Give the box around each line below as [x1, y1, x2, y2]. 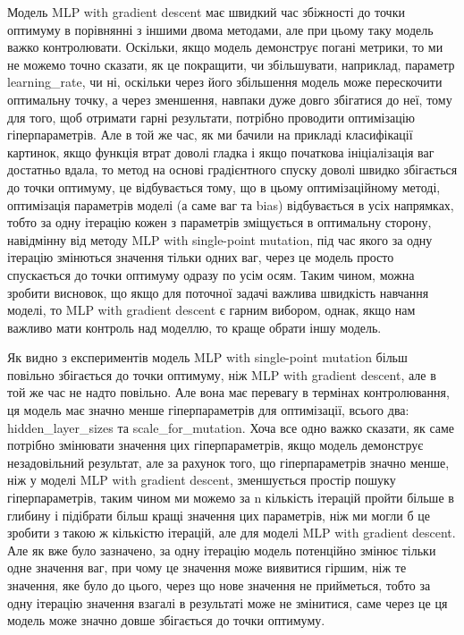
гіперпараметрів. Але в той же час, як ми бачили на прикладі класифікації [7, 125, 413, 144]
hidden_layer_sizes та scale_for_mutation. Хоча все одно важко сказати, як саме [7, 418, 455, 436]
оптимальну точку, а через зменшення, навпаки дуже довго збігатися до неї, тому [7, 89, 452, 108]
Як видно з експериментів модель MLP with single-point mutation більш [7, 348, 408, 367]
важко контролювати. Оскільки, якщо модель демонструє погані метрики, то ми [7, 38, 443, 56]
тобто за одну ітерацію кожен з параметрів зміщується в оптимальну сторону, [7, 213, 432, 232]
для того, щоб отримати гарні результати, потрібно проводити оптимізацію [7, 107, 415, 126]
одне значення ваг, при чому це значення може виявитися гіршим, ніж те [7, 558, 407, 577]
